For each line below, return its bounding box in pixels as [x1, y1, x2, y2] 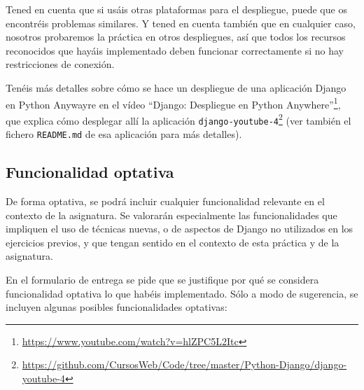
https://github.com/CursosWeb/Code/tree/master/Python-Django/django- [22, 357, 347, 372]
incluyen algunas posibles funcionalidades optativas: [6, 300, 227, 314]
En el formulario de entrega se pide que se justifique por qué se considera [6, 272, 319, 286]
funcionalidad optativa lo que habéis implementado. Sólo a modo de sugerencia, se [6, 286, 358, 300]
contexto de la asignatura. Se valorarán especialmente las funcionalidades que [6, 207, 337, 222]
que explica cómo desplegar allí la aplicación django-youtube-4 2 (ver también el [6, 111, 351, 127]
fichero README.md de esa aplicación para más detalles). [6, 127, 242, 141]
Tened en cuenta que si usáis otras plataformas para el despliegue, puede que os [6, 2, 347, 16]
